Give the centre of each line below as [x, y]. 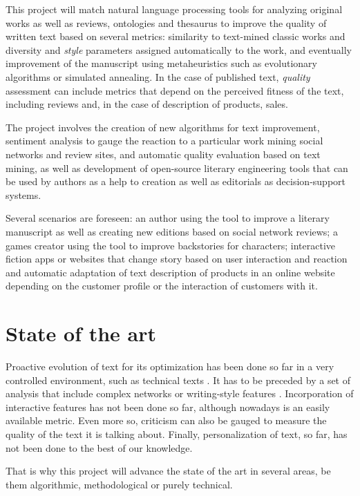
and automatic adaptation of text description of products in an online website [170, 272]
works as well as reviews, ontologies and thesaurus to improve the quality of [166, 22]
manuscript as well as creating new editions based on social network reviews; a [172, 231]
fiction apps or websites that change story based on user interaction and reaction [177, 259]
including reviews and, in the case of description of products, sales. [147, 104]
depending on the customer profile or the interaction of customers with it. [162, 286]
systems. [23, 194]
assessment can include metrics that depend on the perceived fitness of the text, [175, 90]
